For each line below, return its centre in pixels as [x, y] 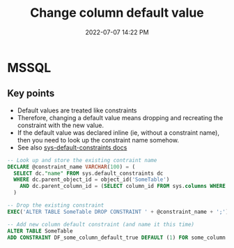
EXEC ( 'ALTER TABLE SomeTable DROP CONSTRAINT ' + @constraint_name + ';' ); [119, 212]
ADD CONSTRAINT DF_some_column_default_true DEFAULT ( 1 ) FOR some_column [117, 238]
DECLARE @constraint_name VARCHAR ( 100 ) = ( [71, 167]
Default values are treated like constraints [77, 110]
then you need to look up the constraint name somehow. [98, 140]
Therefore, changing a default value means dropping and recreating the [120, 117]
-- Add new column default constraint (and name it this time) [101, 224]
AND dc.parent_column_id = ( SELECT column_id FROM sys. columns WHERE [123, 187]
